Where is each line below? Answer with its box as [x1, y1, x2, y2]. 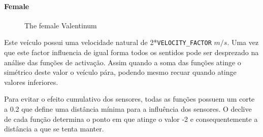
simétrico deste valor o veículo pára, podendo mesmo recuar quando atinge [4, 67, 237, 77]
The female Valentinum [24, 20, 97, 30]
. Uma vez [227, 37, 259, 48]
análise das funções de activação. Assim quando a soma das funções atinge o [4, 57, 241, 67]
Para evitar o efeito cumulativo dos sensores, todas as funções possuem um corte [4, 94, 255, 104]
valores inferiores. [4, 76, 58, 87]
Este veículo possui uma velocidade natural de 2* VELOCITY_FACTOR [4, 37, 212, 48]
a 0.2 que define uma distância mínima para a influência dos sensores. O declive [4, 104, 252, 114]
